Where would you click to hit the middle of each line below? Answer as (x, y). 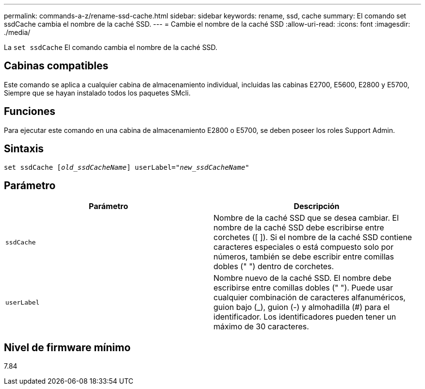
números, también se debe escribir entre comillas (304, 257)
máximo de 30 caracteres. (261, 327)
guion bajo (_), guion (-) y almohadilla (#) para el (302, 307)
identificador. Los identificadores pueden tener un (305, 317)
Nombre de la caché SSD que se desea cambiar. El (306, 218)
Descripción (317, 206)
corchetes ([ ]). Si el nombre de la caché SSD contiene (313, 237)
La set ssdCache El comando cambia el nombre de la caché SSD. (111, 47)
